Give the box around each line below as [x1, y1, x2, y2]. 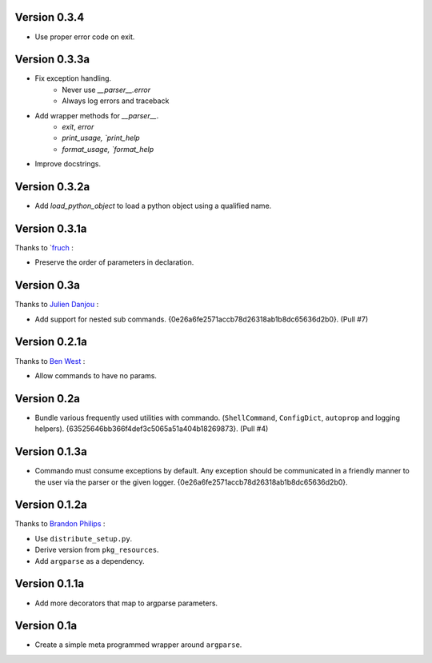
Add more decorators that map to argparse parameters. [34, 598, 218, 608]
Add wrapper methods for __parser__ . [34, 110, 159, 120]
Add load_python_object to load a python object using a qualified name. [34, 201, 272, 211]
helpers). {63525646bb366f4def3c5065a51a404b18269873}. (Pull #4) [34, 424, 269, 433]
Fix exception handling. [34, 74, 112, 83]
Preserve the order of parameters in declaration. [34, 258, 194, 267]
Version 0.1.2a [14, 498, 87, 512]
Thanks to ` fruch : [14, 242, 74, 252]
